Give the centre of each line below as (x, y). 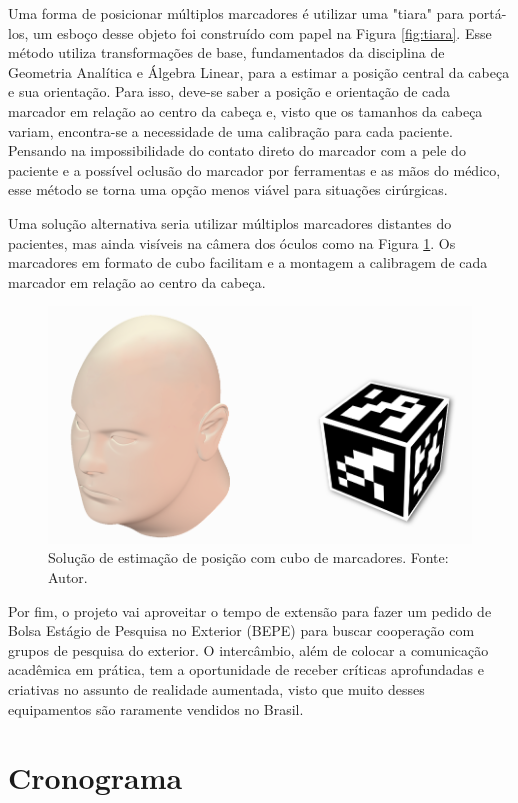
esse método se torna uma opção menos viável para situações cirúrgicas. (228, 189)
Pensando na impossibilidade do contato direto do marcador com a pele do (237, 150)
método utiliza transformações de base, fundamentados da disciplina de (226, 52)
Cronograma (95, 777)
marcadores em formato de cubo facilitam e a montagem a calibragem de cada (248, 262)
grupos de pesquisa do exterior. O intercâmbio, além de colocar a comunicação (248, 649)
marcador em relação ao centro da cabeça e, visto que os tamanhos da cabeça (245, 110)
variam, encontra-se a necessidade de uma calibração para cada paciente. (230, 130)
